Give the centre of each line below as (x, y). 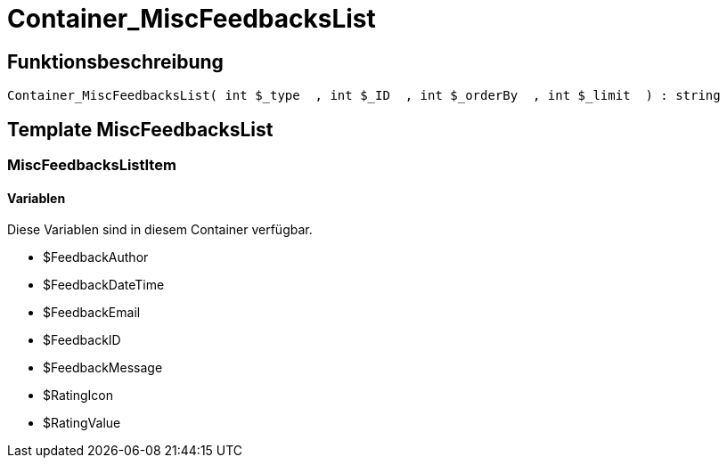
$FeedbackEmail (92, 313)
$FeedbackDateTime (104, 285)
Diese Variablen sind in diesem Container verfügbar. (160, 230)
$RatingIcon (78, 396)
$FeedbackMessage (103, 368)
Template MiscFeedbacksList (140, 129)
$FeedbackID (82, 340)
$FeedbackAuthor (96, 257)
